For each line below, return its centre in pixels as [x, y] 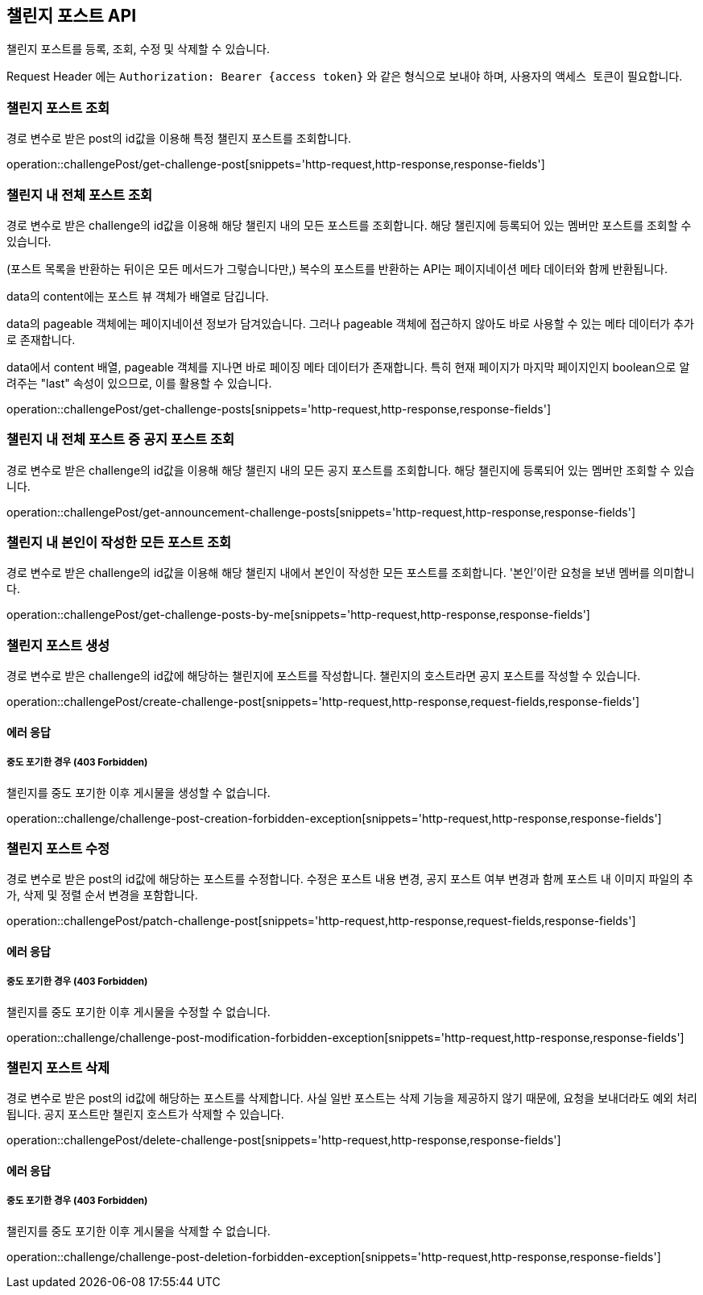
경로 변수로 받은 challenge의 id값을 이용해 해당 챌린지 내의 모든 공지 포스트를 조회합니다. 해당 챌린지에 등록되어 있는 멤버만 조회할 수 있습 [351, 470]
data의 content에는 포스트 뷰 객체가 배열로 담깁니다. [138, 296]
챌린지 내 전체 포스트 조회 [80, 195]
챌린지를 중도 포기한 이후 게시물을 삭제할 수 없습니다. [139, 1231]
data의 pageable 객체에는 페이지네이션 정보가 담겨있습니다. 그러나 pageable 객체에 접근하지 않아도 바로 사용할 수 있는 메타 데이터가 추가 [350, 323]
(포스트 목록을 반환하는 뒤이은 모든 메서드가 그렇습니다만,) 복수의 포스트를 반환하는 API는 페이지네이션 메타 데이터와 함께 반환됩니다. [337, 268]
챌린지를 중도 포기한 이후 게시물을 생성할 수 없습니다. [139, 792]
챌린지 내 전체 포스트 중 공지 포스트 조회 [120, 440]
